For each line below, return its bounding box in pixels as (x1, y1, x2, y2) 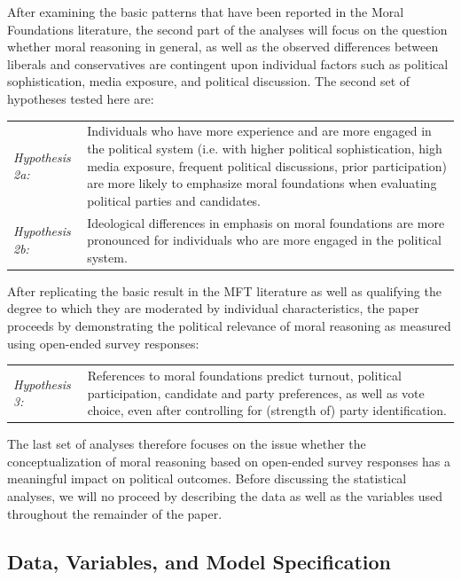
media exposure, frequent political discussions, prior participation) (87, 156, 448, 175)
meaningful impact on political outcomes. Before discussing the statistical (7, 469, 407, 488)
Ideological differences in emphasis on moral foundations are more (87, 213, 445, 231)
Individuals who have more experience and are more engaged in (87, 121, 432, 140)
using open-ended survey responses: (7, 333, 199, 352)
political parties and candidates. (87, 191, 262, 209)
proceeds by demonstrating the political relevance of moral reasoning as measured (7, 317, 451, 334)
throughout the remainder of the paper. (7, 504, 223, 522)
